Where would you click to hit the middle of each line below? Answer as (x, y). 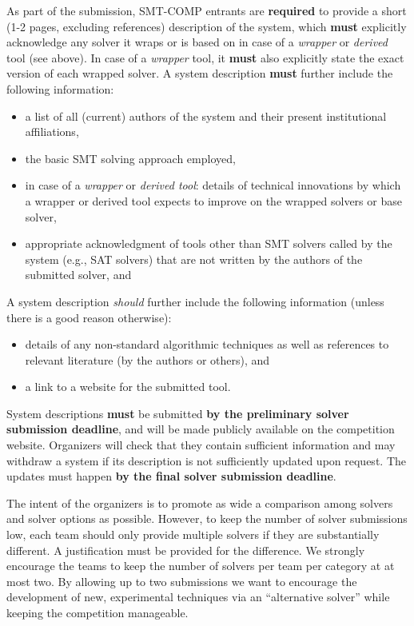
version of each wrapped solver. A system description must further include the (200, 73)
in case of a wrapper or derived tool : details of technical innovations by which (213, 185)
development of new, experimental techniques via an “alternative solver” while (198, 597)
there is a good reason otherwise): (89, 317)
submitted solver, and (78, 275)
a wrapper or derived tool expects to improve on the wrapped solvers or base (213, 200)
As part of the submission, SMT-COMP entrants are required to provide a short (207, 10)
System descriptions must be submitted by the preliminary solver (178, 413)
